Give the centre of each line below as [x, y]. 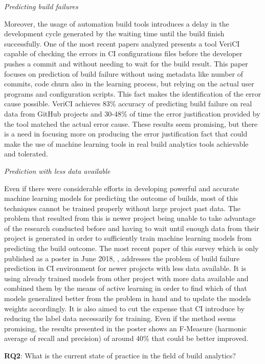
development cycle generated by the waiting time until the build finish [114, 33]
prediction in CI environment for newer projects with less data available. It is [125, 268]
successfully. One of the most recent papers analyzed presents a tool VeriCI [122, 43]
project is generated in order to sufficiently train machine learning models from [128, 238]
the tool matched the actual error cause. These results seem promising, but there [131, 123]
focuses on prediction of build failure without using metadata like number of [124, 73]
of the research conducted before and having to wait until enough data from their [132, 228]
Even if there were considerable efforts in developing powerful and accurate [122, 188]
